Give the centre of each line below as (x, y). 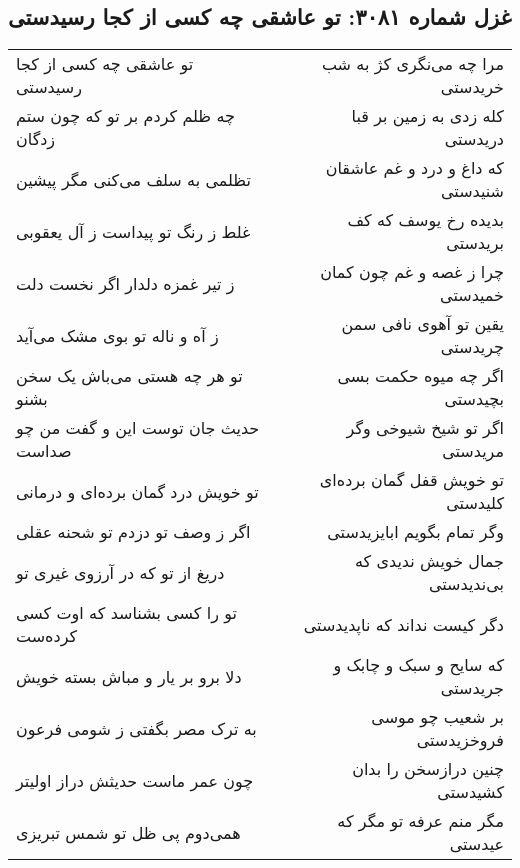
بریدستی (475, 243)
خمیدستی (472, 295)
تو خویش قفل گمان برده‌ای (411, 480)
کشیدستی (470, 792)
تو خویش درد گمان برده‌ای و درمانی (137, 491)
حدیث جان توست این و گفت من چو (138, 428)
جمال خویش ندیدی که (429, 561)
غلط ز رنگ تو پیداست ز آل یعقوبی (133, 231)
